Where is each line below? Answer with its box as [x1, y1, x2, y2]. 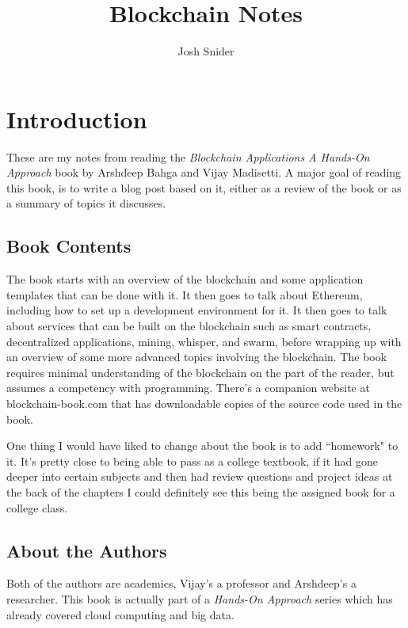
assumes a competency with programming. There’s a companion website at [6, 379, 370, 396]
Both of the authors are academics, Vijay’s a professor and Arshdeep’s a [6, 575, 357, 592]
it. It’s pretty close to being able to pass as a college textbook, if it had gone [6, 452, 378, 469]
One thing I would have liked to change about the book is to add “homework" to [6, 437, 398, 454]
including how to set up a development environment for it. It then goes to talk [6, 302, 387, 318]
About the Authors [6, 538, 167, 562]
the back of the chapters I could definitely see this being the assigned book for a [6, 483, 395, 500]
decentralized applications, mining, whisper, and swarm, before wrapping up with [6, 333, 402, 349]
